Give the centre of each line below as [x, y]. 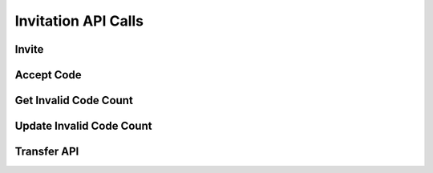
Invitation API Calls [79, 21]
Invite [29, 49]
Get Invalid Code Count [74, 101]
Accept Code [48, 75]
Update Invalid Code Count [83, 126]
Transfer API [47, 152]
